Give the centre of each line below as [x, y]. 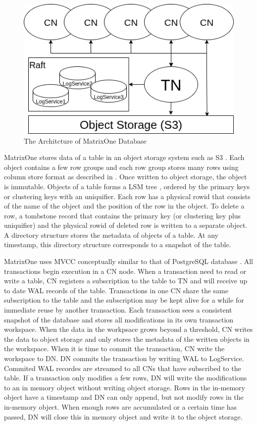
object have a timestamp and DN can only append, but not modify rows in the [124, 397]
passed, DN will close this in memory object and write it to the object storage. [123, 416]
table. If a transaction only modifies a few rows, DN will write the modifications [126, 378]
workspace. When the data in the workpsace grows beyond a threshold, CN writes [128, 329]
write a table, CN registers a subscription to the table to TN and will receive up [126, 281]
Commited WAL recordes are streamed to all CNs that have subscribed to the [123, 368]
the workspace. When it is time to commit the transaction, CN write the [114, 348]
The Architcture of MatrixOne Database [85, 140]
